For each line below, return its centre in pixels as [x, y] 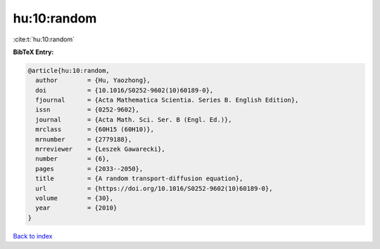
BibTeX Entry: [33, 52]
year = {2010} [76, 208]
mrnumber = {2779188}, [84, 139]
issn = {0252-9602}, [88, 110]
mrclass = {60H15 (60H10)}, [95, 129]
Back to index [33, 236]
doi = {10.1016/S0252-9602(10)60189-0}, [125, 90]
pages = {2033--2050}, [89, 169]
